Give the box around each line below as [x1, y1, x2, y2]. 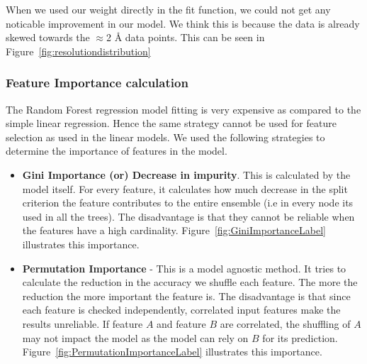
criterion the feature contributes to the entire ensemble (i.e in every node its [22, 195, 354, 210]
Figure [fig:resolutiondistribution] [6, 43, 151, 58]
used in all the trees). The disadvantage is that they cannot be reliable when [22, 209, 355, 224]
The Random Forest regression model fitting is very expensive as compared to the [6, 101, 361, 116]
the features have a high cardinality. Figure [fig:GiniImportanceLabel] [22, 223, 326, 238]
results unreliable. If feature [22, 316, 143, 331]
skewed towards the [6, 30, 90, 45]
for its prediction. [262, 330, 338, 345]
